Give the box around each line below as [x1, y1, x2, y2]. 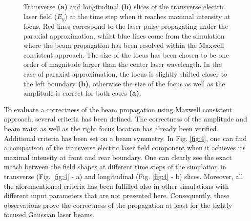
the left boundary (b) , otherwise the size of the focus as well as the [23, 78, 225, 88]
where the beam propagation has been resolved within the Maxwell [23, 40, 224, 50]
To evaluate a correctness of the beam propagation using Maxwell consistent [4, 104, 232, 114]
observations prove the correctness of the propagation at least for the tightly [4, 200, 232, 210]
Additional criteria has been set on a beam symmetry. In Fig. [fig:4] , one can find [4, 133, 247, 143]
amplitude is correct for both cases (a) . [23, 88, 141, 98]
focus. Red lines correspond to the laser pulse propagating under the [23, 21, 228, 31]
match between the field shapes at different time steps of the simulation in [4, 161, 226, 172]
